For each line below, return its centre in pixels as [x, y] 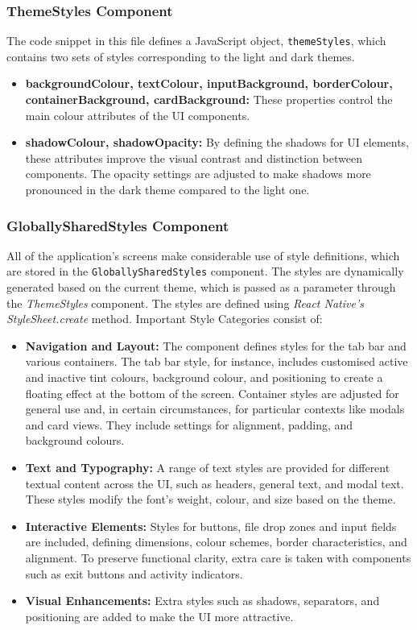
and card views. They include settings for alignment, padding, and [189, 424]
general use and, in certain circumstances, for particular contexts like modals [215, 409]
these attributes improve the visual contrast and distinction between [194, 157]
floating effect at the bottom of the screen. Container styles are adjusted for [212, 393]
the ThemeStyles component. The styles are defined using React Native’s [185, 303]
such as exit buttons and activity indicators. [134, 573]
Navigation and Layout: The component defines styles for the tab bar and [216, 345]
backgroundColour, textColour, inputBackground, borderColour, [209, 83]
